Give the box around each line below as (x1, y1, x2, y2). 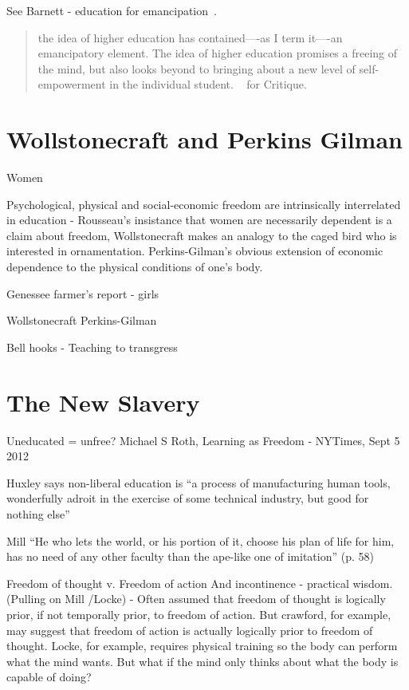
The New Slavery (6, 385, 200, 418)
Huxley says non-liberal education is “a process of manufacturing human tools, (6, 474, 391, 491)
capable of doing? (6, 668, 92, 685)
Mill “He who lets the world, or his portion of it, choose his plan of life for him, (6, 532, 395, 549)
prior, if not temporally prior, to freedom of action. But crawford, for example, (6, 605, 391, 622)
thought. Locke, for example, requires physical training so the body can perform (6, 637, 398, 654)
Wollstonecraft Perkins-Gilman (6, 312, 157, 329)
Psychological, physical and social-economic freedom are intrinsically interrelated (6, 195, 401, 212)
